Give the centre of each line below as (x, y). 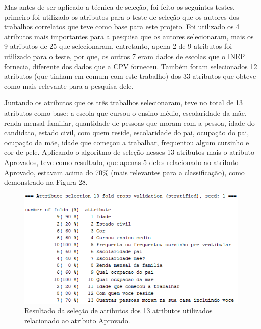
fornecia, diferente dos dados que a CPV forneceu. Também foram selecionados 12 (131, 66)
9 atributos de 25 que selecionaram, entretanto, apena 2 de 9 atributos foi (118, 46)
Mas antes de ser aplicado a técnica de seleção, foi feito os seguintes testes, (119, 7)
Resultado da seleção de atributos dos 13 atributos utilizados (118, 311)
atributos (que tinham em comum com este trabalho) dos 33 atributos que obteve (130, 76)
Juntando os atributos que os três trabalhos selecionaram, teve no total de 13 (123, 103)
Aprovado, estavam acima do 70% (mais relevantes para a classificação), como (124, 172)
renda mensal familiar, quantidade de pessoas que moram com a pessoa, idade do (129, 122)
